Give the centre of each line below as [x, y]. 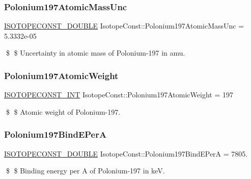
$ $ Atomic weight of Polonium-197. [63, 111]
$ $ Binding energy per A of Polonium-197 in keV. [85, 171]
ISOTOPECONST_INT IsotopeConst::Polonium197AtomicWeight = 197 [119, 95]
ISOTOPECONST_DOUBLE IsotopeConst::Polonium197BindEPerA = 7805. [126, 153]
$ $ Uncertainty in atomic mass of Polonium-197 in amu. [95, 53]
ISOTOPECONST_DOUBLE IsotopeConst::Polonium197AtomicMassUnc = [124, 26]
